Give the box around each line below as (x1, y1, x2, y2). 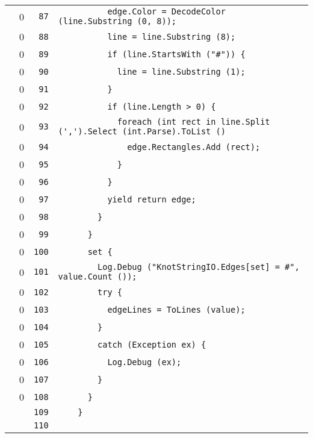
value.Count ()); (58, 272, 137, 281)
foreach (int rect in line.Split (117, 117, 270, 127)
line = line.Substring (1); (117, 66, 246, 77)
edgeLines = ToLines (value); (107, 304, 246, 314)
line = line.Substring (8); (107, 31, 236, 42)
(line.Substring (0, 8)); (58, 16, 176, 26)
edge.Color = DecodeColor (107, 7, 226, 16)
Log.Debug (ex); (107, 357, 182, 367)
